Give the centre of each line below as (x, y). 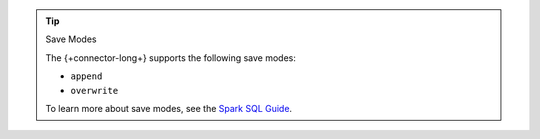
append (86, 76)
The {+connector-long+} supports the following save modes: (171, 57)
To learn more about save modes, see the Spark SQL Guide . (169, 108)
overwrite (94, 90)
